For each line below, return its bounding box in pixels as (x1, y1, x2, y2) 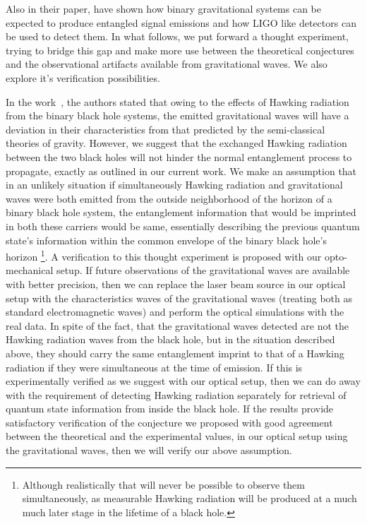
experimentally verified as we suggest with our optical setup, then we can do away (6, 374, 361, 388)
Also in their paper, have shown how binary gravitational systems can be (6, 1, 322, 16)
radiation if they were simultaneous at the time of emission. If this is (6, 359, 303, 374)
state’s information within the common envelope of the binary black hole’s (6, 232, 327, 247)
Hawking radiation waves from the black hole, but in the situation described (6, 332, 335, 347)
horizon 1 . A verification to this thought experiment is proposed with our (6, 247, 322, 263)
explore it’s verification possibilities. (6, 70, 160, 85)
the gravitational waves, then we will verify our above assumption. (6, 443, 292, 458)
